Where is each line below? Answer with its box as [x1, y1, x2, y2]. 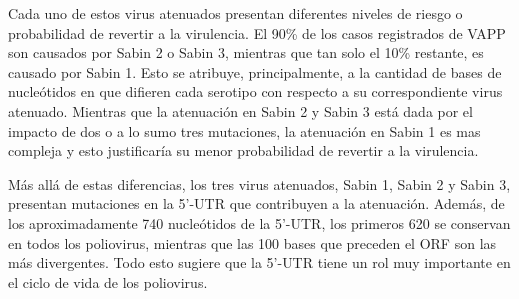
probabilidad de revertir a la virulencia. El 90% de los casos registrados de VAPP [8, 22, 506, 43]
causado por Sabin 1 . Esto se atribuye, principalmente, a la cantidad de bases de [8, 61, 502, 82]
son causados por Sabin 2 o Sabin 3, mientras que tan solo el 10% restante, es [8, 42, 484, 63]
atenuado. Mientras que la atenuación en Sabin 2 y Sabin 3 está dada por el [8, 100, 473, 121]
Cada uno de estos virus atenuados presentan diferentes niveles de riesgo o [8, 3, 463, 23]
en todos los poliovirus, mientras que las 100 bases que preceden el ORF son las [8, 232, 497, 253]
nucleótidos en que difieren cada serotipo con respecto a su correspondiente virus [8, 81, 503, 102]
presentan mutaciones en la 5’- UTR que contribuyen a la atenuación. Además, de [8, 193, 505, 214]
